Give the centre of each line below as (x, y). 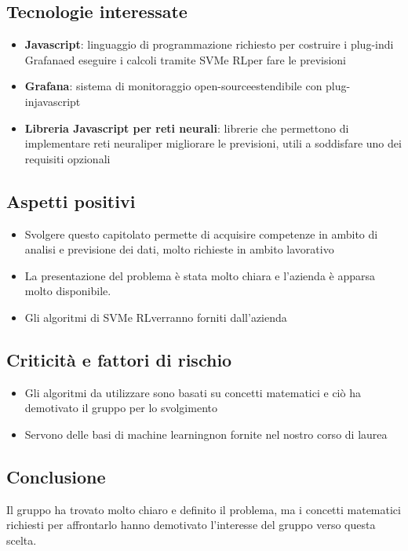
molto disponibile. (68, 291)
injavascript (53, 101)
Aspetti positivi (71, 201)
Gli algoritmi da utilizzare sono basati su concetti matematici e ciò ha (193, 392)
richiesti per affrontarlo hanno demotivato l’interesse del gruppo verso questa (191, 525)
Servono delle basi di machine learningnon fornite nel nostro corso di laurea (206, 434)
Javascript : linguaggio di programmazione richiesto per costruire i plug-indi (209, 44)
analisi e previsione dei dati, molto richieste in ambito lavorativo (179, 249)
